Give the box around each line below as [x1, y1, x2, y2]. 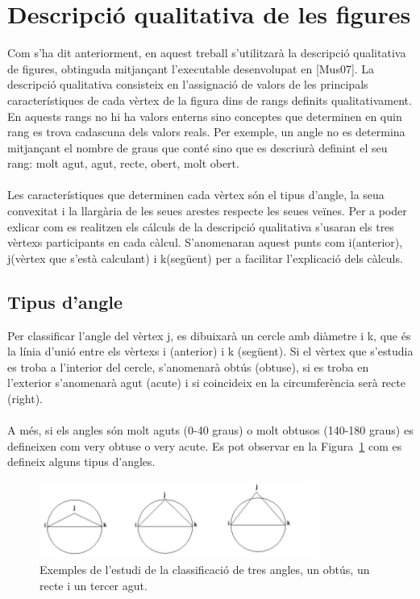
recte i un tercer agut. [40, 576, 148, 593]
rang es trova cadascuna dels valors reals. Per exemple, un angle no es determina [7, 123, 405, 140]
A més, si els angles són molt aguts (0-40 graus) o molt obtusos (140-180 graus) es [7, 422, 414, 439]
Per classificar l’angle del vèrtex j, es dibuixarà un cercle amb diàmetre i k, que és [7, 327, 411, 343]
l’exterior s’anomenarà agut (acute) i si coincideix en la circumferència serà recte [7, 374, 405, 391]
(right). [7, 390, 44, 407]
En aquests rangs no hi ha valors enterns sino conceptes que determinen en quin [7, 107, 402, 124]
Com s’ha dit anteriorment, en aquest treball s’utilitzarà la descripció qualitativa [7, 44, 406, 61]
